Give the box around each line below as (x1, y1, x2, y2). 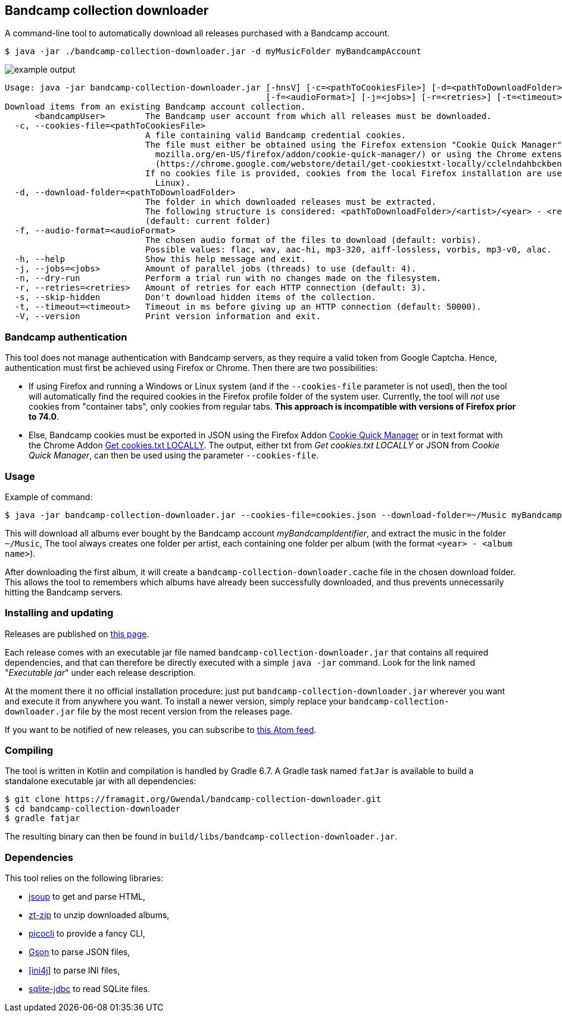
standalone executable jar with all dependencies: (5, 776, 196, 787)
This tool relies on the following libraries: (5, 873, 164, 884)
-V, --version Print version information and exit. (14, 311, 321, 322)
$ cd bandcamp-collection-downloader (5, 804, 181, 814)
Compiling (5, 744, 54, 757)
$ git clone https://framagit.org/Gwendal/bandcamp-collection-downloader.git (5, 794, 382, 804)
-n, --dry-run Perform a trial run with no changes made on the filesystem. (14, 273, 442, 283)
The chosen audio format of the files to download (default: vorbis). (145, 235, 482, 245)
